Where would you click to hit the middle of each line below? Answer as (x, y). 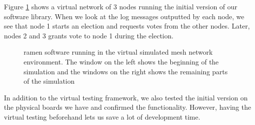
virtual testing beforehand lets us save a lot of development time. (102, 116)
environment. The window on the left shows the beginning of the (121, 61)
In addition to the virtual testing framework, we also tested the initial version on (126, 97)
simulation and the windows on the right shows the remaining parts (126, 71)
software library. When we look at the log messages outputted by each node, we (124, 16)
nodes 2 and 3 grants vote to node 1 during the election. (89, 35)
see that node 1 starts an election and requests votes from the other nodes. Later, (127, 26)
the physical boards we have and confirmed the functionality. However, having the (127, 107)
